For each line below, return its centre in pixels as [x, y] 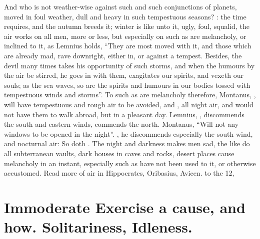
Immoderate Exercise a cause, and [125, 207]
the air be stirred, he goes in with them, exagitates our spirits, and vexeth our [124, 75]
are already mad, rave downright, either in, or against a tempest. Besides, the [123, 55]
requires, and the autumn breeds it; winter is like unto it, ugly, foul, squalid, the [127, 26]
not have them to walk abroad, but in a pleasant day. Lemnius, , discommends [124, 114]
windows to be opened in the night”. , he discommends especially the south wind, [128, 133]
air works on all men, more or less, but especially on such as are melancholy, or [125, 36]
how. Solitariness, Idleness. [98, 227]
